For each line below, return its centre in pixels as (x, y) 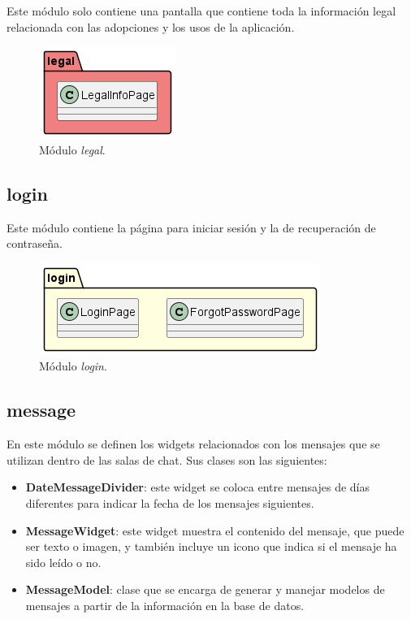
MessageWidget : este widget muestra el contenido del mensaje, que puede (215, 530)
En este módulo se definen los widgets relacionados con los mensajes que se (193, 444)
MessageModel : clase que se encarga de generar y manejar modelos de (205, 589)
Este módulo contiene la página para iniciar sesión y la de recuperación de (191, 227)
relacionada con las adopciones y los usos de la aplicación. (151, 26)
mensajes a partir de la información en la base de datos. (165, 605)
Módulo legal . (72, 149)
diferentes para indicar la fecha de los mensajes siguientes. (170, 502)
